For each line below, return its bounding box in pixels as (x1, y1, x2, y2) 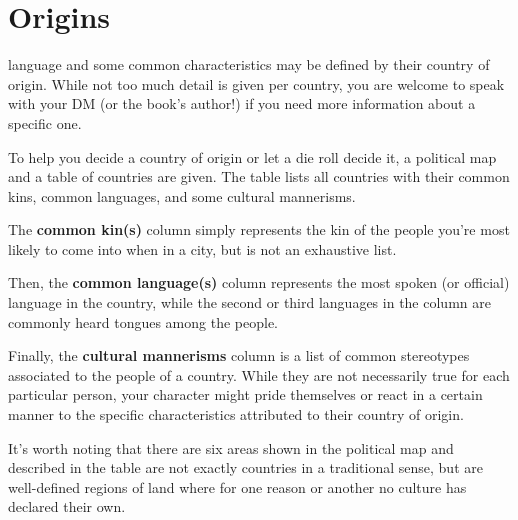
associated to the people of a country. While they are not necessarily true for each (8, 364, 510, 385)
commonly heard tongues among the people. (8, 311, 279, 332)
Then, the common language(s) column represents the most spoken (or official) (8, 272, 510, 293)
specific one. (8, 112, 82, 133)
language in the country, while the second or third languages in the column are (8, 292, 491, 313)
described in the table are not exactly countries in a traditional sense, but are (8, 457, 483, 478)
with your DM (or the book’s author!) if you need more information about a (8, 93, 476, 114)
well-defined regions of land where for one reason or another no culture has (8, 476, 467, 497)
